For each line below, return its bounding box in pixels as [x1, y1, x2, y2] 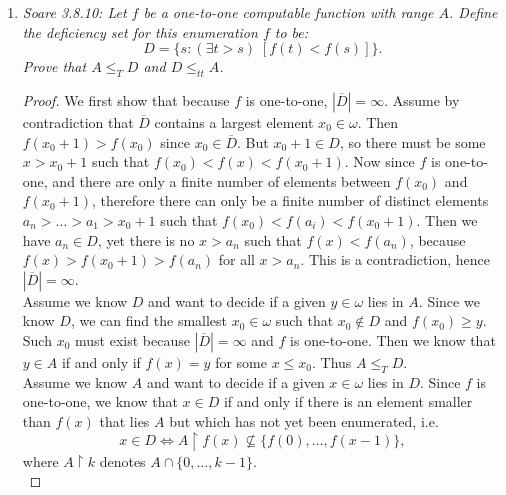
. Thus [312, 351, 352, 372]
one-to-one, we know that [22, 391, 178, 412]
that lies [99, 410, 150, 431]
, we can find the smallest [70, 310, 228, 331]
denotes [99, 450, 146, 471]
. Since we [418, 290, 480, 311]
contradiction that [22, 111, 134, 132]
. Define [449, 2, 498, 22]
